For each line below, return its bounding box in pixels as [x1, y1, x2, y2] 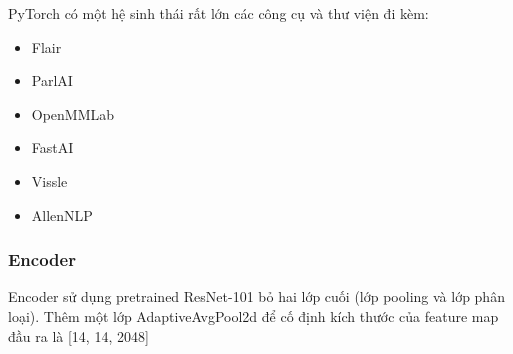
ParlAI [31, 70, 73, 91]
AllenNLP [31, 204, 93, 225]
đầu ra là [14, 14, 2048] [8, 325, 149, 346]
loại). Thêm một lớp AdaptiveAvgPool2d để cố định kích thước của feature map [8, 305, 499, 326]
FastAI [31, 137, 74, 158]
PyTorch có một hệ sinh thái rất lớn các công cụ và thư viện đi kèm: [8, 3, 429, 23]
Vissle [31, 170, 68, 191]
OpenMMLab [31, 103, 115, 124]
